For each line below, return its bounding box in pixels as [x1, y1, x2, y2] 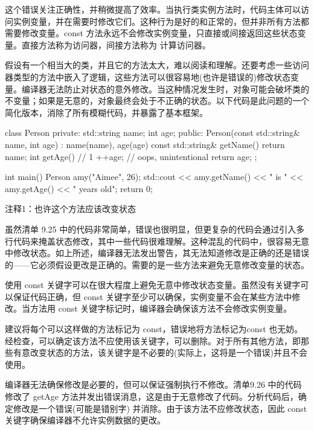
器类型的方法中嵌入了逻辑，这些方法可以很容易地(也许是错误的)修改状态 [5, 70, 290, 83]
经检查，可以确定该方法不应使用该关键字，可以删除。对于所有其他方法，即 [5, 334, 301, 347]
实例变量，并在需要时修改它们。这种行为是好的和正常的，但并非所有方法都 [13, 14, 309, 27]
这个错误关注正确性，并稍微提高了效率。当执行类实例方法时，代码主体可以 [5, 3, 301, 15]
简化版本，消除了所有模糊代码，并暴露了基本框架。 [5, 106, 208, 118]
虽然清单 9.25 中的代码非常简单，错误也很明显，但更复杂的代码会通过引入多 [5, 222, 305, 235]
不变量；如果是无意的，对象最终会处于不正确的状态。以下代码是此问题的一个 [5, 94, 309, 107]
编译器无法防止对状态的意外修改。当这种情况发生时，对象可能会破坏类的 [21, 82, 309, 95]
